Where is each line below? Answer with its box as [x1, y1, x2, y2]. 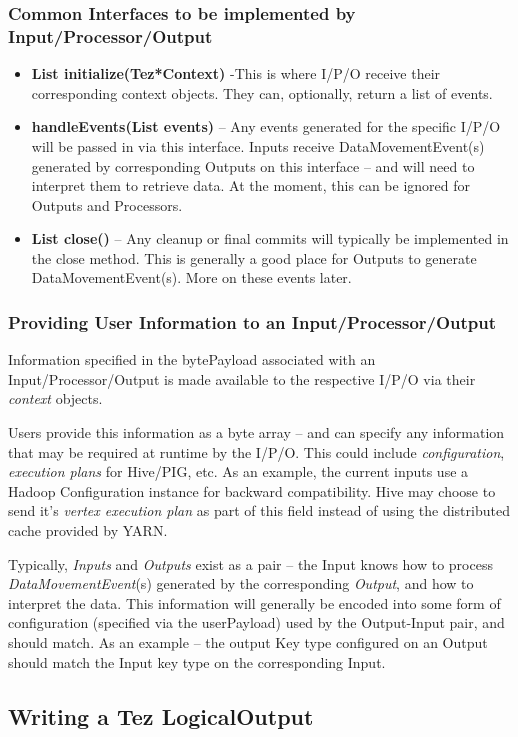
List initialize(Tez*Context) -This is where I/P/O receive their [31, 63, 441, 84]
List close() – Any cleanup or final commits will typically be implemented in [31, 228, 509, 249]
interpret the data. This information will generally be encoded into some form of [8, 592, 501, 613]
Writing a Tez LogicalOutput [8, 700, 314, 731]
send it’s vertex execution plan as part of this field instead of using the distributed [8, 500, 510, 521]
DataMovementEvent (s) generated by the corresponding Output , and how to [8, 573, 474, 594]
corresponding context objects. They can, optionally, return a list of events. [31, 82, 493, 103]
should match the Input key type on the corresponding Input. [8, 651, 386, 672]
